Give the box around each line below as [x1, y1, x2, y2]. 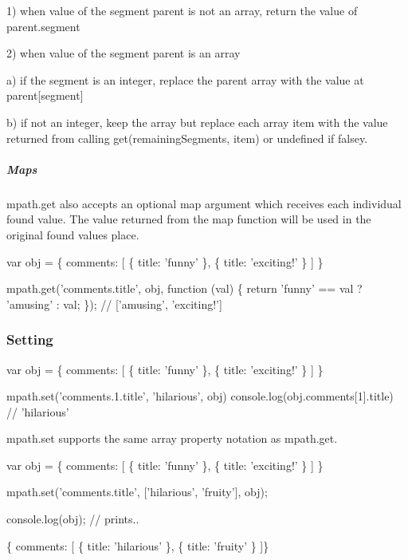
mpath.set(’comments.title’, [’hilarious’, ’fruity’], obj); [6, 483, 268, 500]
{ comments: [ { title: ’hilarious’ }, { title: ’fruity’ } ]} [6, 537, 269, 554]
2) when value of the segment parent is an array [6, 45, 241, 61]
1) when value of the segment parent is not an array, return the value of [6, 2, 358, 18]
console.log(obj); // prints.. [6, 511, 139, 527]
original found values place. [6, 226, 139, 243]
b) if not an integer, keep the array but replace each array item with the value [6, 113, 388, 130]
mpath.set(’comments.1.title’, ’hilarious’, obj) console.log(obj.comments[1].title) [6, 388, 394, 404]
